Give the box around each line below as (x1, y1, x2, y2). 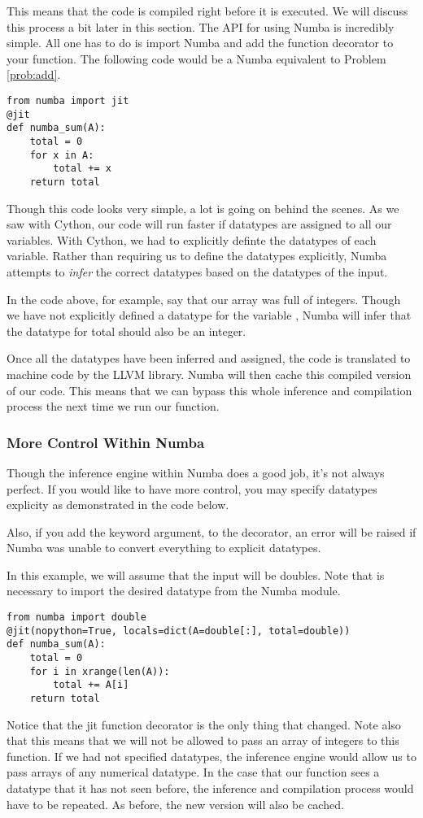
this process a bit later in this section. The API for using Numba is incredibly (7, 18, 395, 35)
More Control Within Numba (7, 432, 205, 452)
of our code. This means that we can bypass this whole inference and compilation (7, 381, 412, 398)
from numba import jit (7, 94, 129, 107)
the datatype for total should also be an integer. (7, 322, 246, 339)
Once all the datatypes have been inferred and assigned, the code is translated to (7, 350, 411, 367)
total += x (53, 163, 111, 175)
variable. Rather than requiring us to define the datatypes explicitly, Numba (7, 247, 387, 264)
